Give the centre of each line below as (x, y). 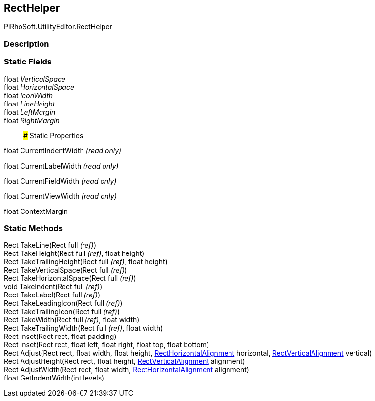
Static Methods (33, 228)
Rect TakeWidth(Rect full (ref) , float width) (72, 320)
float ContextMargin (36, 211)
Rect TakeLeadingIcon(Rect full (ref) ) (63, 303)
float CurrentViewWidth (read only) (61, 196)
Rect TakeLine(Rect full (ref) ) (50, 245)
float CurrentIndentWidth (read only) (63, 150)
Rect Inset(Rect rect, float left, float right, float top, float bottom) (107, 345)
